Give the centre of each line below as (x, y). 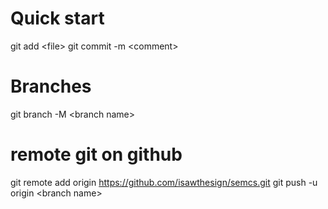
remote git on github (96, 154)
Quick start (57, 18)
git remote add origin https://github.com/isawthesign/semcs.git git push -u (164, 182)
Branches (51, 86)
